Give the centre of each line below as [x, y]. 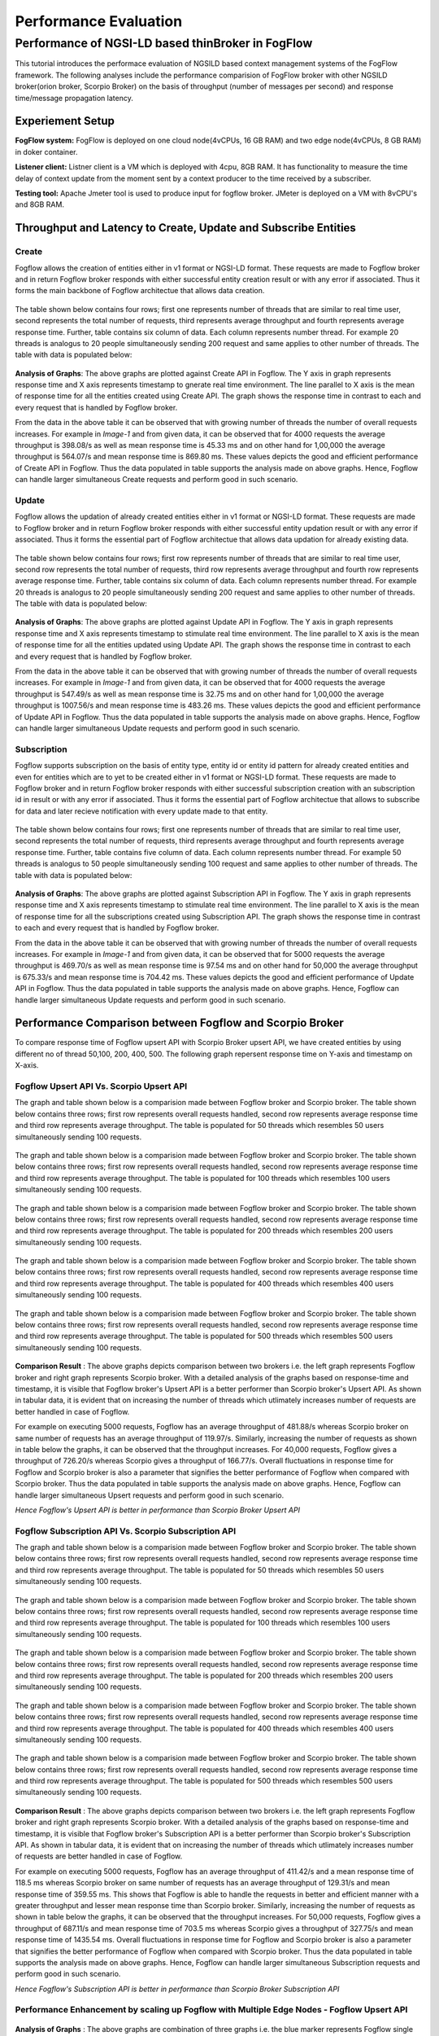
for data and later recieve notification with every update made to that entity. [141, 811]
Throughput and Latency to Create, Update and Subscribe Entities [186, 228]
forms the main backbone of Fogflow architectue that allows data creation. [140, 291]
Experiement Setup [65, 121]
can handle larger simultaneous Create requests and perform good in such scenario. [156, 480]
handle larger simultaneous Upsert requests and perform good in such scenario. [150, 1495]
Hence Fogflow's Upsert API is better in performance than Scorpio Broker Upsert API [158, 1510]
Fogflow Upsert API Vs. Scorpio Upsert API [101, 1086]
